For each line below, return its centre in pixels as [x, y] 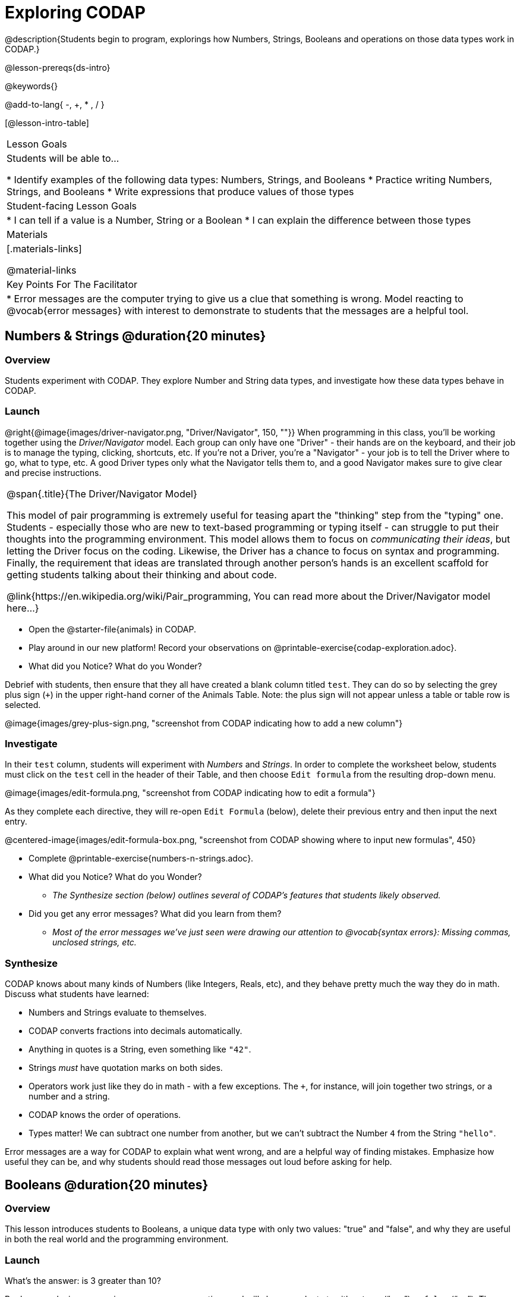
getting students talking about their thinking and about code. [142, 574]
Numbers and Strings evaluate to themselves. [118, 1013]
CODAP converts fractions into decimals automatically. [135, 1031]
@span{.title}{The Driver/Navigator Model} [102, 494]
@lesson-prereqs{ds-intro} [58, 67]
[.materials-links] [44, 248]
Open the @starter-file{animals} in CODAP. [113, 629]
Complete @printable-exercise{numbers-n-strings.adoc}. [141, 859]
